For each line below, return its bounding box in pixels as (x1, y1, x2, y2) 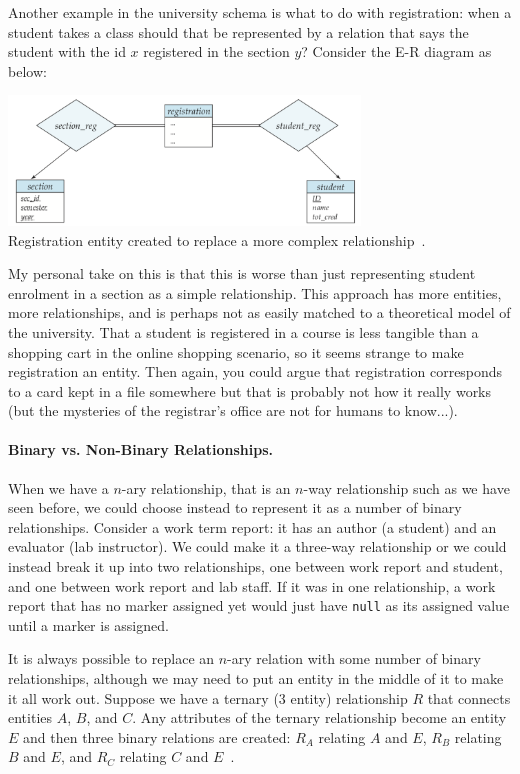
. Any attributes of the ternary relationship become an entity (132, 707, 507, 728)
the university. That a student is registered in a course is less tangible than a (8, 321, 479, 342)
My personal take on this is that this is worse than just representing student (8, 263, 476, 284)
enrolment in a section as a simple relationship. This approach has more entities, (8, 282, 502, 303)
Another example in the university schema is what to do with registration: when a (8, 2, 512, 22)
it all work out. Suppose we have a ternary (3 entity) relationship (8, 687, 408, 708)
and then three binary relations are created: (23, 726, 291, 747)
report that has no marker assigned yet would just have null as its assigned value (8, 595, 510, 616)
